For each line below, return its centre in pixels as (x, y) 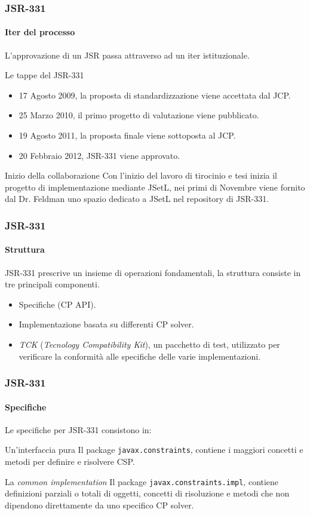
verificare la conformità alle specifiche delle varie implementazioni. (140, 356)
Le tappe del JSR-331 (44, 75)
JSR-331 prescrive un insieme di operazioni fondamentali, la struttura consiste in (153, 272)
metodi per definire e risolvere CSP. (70, 462)
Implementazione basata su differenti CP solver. (106, 324)
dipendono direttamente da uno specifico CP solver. (99, 505)
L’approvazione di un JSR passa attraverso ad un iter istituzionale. (127, 55)
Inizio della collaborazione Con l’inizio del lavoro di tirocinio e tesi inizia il (141, 175)
